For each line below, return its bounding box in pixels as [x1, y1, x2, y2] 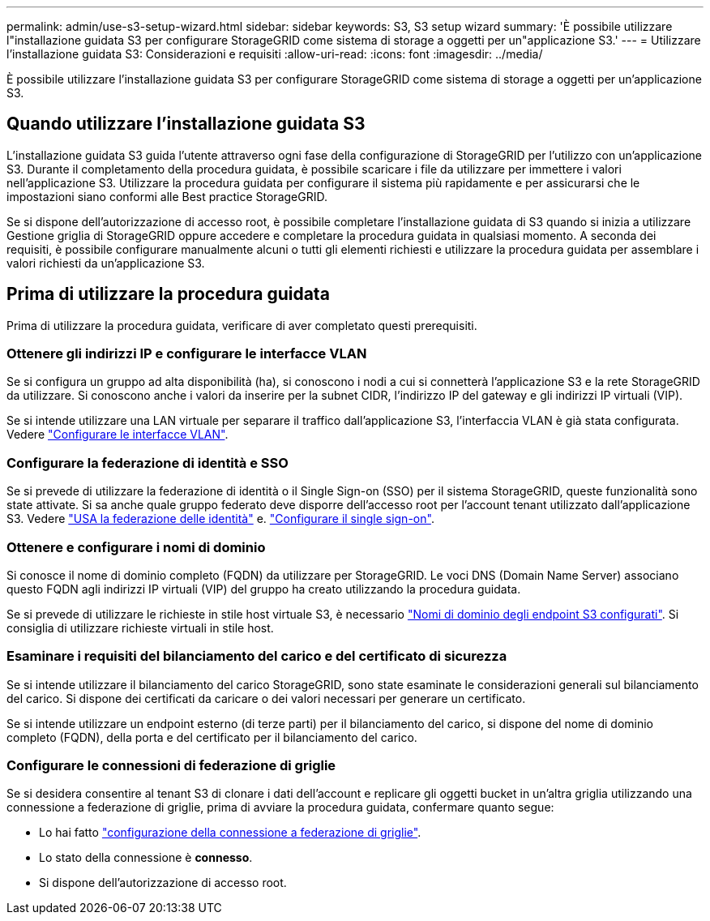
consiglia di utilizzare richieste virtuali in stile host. [6, 620, 274, 635]
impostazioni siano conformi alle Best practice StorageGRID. [6, 189, 327, 203]
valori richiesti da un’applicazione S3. [6, 255, 205, 270]
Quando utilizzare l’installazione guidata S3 [6, 114, 366, 135]
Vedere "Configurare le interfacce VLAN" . [6, 427, 229, 442]
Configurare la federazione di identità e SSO [6, 454, 289, 471]
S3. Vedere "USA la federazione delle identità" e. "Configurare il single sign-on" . [6, 512, 434, 526]
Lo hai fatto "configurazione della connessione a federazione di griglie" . [39, 825, 421, 840]
